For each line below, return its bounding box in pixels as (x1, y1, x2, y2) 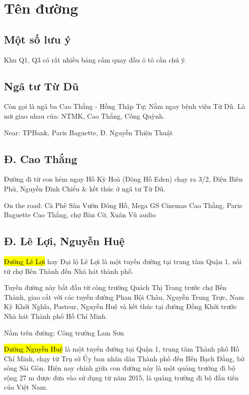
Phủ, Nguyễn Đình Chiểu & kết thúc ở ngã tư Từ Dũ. (4, 183, 166, 193)
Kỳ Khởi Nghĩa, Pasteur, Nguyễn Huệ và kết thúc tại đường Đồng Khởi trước (4, 301, 237, 312)
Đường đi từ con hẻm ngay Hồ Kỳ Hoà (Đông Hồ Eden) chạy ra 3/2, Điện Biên (4, 174, 243, 184)
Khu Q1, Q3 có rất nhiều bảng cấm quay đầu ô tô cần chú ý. (4, 54, 187, 64)
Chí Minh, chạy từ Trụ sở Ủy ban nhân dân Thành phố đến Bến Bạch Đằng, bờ (4, 353, 245, 363)
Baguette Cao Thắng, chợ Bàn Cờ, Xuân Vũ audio (4, 209, 156, 220)
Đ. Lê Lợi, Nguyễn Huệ (4, 233, 125, 249)
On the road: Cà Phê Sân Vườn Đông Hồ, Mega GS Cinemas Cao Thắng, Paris (4, 200, 242, 210)
